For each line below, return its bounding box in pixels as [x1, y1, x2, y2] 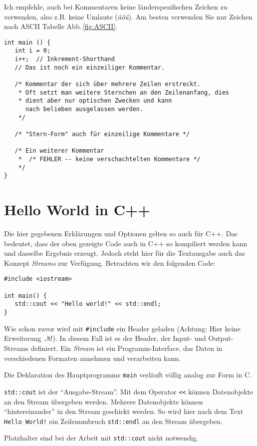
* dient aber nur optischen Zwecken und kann [18, 97, 172, 105]
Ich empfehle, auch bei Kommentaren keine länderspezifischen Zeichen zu [4, 2, 228, 12]
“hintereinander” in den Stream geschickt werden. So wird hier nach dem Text [4, 406, 244, 416]
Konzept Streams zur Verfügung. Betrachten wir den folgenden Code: [4, 257, 216, 268]
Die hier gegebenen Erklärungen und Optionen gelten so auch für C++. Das [4, 228, 238, 239]
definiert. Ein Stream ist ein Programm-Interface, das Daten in [30, 343, 223, 353]
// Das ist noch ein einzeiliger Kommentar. [14, 64, 165, 71]
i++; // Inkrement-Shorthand [14, 56, 115, 63]
